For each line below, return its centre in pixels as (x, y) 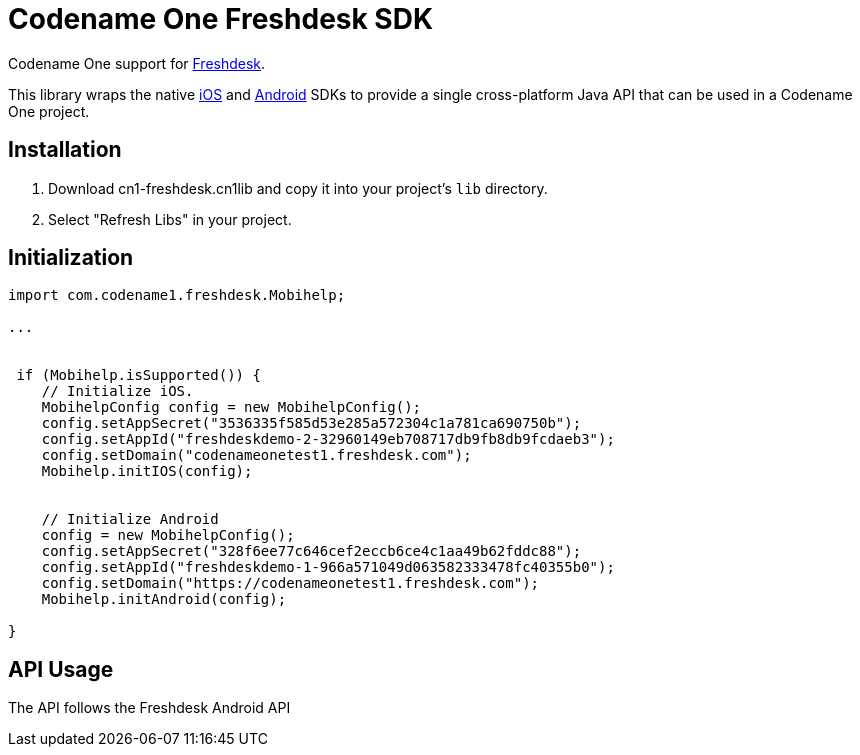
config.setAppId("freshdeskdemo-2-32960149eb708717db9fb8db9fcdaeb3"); (328, 439)
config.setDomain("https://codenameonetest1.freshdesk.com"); (290, 583)
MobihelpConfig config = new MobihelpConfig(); (231, 407)
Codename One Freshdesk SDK (221, 19)
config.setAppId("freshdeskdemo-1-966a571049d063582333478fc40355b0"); (328, 567)
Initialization (71, 258)
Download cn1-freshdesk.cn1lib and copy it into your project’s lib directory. (298, 188)
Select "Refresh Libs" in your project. (170, 219)
